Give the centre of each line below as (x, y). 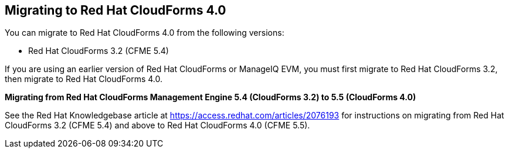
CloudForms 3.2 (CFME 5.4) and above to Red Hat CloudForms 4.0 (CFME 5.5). (157, 125)
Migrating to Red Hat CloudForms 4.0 (116, 10)
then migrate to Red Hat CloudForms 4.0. (84, 79)
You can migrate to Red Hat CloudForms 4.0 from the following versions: (145, 33)
